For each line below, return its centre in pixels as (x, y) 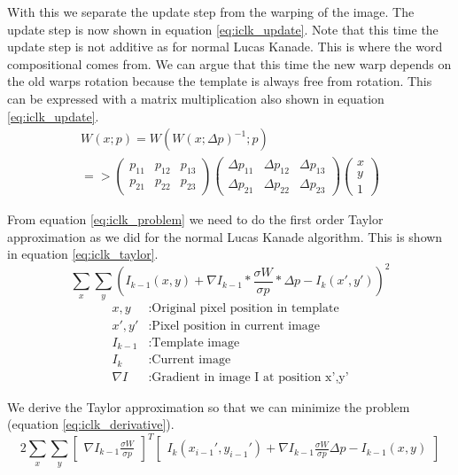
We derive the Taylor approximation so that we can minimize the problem (209, 406)
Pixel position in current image (236, 326)
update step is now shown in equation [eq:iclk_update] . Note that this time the (223, 29)
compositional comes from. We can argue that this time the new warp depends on (229, 63)
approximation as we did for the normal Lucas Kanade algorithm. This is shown (225, 236)
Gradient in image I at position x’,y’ (250, 377)
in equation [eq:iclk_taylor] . (83, 254)
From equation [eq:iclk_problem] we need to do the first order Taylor (195, 218)
